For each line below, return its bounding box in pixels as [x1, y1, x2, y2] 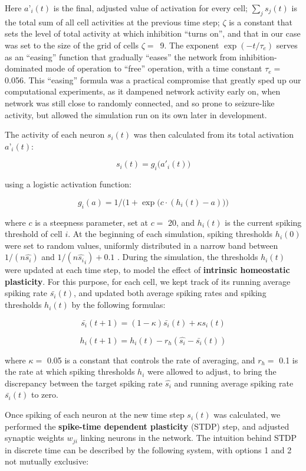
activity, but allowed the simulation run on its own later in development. [5, 108, 267, 121]
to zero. [31, 388, 58, 401]
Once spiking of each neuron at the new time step [5, 408, 185, 421]
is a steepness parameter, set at [35, 216, 148, 228]
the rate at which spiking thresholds [5, 365, 135, 378]
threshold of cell [5, 228, 62, 240]
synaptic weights [5, 431, 64, 444]
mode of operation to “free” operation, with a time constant [45, 62, 262, 74]
